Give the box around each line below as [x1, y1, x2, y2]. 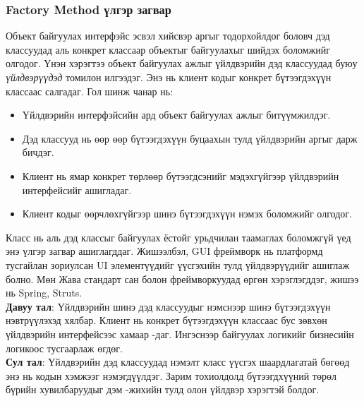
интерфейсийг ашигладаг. [22, 182, 132, 197]
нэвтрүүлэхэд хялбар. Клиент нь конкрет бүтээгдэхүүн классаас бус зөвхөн [6, 313, 327, 328]
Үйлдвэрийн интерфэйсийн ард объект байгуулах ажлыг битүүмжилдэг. [22, 107, 331, 122]
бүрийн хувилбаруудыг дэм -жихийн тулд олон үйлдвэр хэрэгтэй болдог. [6, 382, 320, 397]
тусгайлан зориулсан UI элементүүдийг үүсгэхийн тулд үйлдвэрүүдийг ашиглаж [6, 257, 350, 272]
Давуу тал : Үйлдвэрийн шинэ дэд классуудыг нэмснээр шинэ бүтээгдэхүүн [6, 299, 331, 313]
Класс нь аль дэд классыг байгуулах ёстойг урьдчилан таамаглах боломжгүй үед [6, 229, 351, 244]
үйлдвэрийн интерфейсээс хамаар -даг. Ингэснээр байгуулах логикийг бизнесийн [6, 326, 354, 341]
